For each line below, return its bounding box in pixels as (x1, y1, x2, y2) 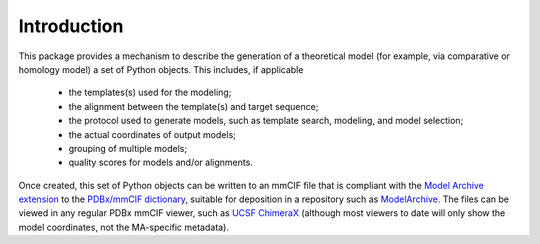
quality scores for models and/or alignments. (68, 156, 254, 169)
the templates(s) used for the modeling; (68, 86, 232, 99)
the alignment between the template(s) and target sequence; (68, 100, 319, 112)
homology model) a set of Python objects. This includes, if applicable (18, 63, 304, 75)
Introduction (18, 15, 124, 37)
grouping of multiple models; (68, 142, 188, 154)
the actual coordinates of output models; (68, 128, 237, 140)
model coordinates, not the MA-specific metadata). (18, 221, 230, 233)
